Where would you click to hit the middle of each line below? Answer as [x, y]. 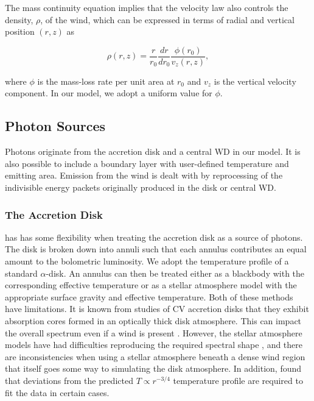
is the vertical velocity [255, 81]
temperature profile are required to [238, 380]
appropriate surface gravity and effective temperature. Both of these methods [149, 296]
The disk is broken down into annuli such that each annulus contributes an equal [156, 249]
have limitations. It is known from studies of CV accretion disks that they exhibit [157, 309]
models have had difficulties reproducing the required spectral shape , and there [154, 345]
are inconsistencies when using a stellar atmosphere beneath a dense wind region [155, 356]
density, [19, 19]
